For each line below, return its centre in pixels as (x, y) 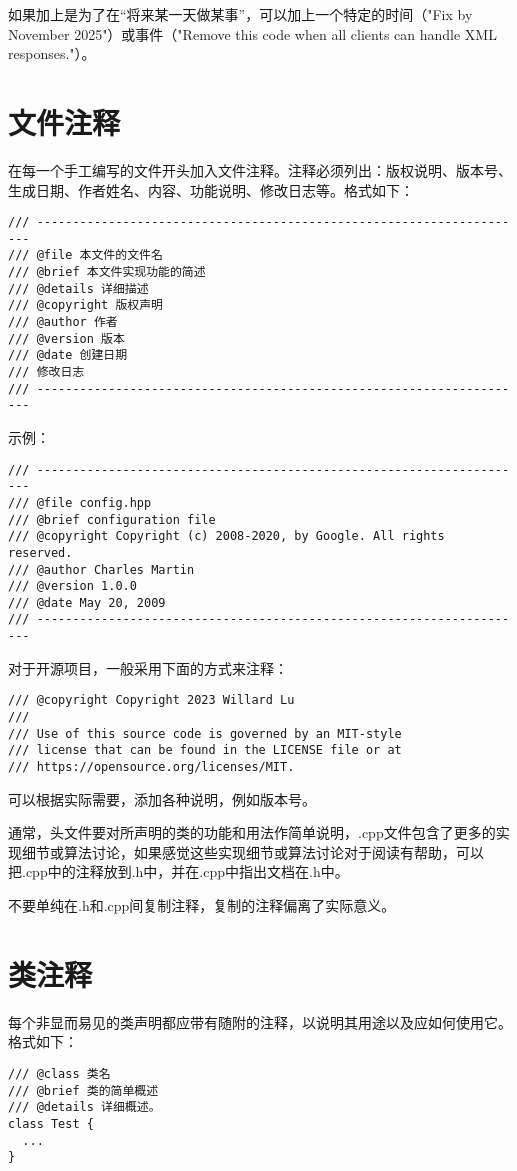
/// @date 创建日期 (68, 355)
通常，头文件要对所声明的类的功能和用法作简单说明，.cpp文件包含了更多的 (252, 832)
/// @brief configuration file (112, 519)
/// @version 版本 (66, 338)
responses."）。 (52, 53)
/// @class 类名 (59, 1073)
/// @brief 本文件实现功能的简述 (107, 272)
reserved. (40, 552)
